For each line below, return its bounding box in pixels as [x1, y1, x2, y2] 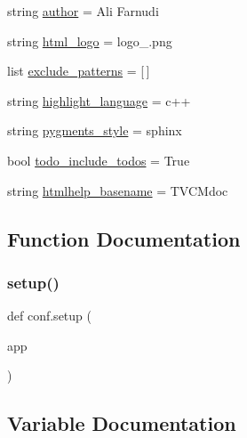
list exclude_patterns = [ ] [7, 61, 150, 80]
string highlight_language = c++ [7, 91, 191, 109]
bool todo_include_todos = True [7, 150, 190, 169]
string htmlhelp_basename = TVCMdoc [7, 181, 228, 199]
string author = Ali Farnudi [7, 2, 159, 20]
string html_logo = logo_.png [7, 31, 172, 50]
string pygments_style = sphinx [7, 121, 182, 140]
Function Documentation [7, 224, 241, 252]
